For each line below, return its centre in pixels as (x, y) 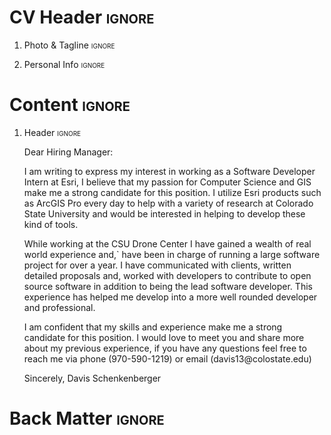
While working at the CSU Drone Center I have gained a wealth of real (167, 243)
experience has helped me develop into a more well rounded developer (170, 297)
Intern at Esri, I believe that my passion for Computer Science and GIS (167, 182)
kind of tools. (51, 224)
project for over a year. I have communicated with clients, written (157, 265)
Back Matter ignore (87, 418)
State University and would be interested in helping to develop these (164, 213)
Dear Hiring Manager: (68, 152)
